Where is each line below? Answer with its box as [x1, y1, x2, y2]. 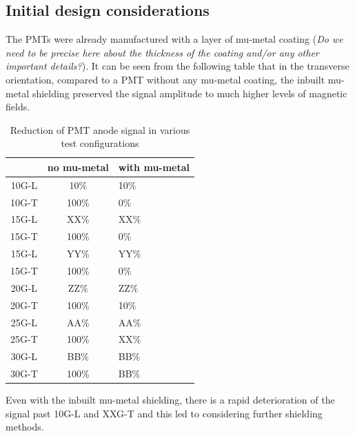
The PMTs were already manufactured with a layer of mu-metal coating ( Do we [6, 32, 343, 46]
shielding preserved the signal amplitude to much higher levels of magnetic [32, 86, 347, 100]
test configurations [61, 136, 139, 150]
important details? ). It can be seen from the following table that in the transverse [6, 59, 349, 73]
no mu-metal [47, 159, 109, 174]
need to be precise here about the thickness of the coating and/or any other [6, 45, 319, 59]
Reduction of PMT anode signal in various [10, 122, 190, 137]
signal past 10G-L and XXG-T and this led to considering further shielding [6, 406, 323, 420]
